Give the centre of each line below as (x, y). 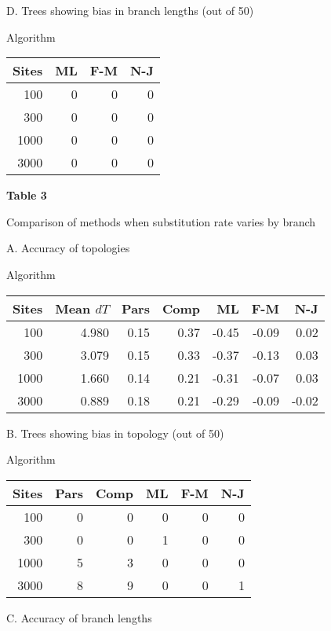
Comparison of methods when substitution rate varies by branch (161, 221)
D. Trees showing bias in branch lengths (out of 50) (130, 10)
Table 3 (27, 195)
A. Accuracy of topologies (68, 248)
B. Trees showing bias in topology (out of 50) (115, 433)
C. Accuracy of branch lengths (79, 617)
